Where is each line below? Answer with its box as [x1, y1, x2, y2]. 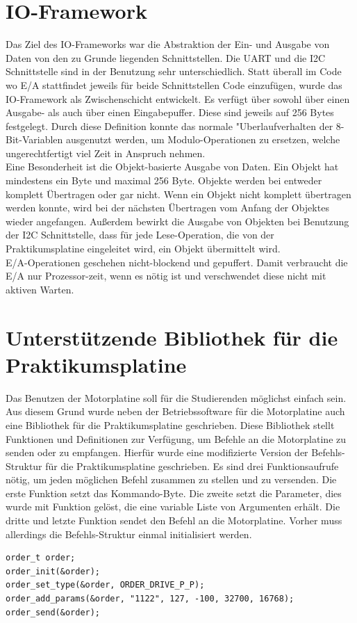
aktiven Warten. [6, 282, 74, 296]
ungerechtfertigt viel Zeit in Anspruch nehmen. [6, 145, 206, 160]
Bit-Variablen [6, 132, 63, 147]
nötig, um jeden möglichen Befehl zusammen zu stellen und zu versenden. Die [6, 472, 337, 487]
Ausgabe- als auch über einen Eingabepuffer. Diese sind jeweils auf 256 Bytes [6, 105, 334, 120]
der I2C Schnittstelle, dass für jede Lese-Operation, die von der [6, 227, 274, 242]
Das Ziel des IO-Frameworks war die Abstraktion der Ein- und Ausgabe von [6, 37, 330, 51]
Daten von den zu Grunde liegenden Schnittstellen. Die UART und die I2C [6, 50, 326, 65]
